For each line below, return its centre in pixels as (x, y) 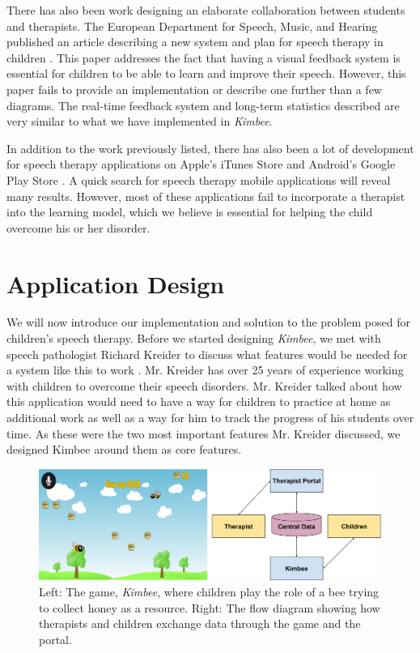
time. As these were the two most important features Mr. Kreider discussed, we (204, 433)
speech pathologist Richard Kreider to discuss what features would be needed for (207, 354)
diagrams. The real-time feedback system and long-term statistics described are (203, 105)
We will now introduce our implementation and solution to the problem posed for (208, 322)
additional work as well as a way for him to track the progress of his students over (210, 417)
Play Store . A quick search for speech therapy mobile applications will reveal (199, 179)
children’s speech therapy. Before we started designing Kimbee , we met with (194, 338)
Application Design (116, 283)
